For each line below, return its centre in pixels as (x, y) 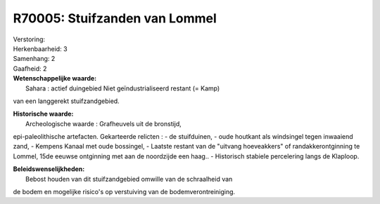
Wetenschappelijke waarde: (55, 79)
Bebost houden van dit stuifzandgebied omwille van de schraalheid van (129, 179)
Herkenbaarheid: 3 (40, 48)
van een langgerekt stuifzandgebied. (66, 101)
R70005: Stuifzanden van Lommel (115, 18)
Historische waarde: (43, 114)
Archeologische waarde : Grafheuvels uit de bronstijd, (104, 123)
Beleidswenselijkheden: (49, 169)
